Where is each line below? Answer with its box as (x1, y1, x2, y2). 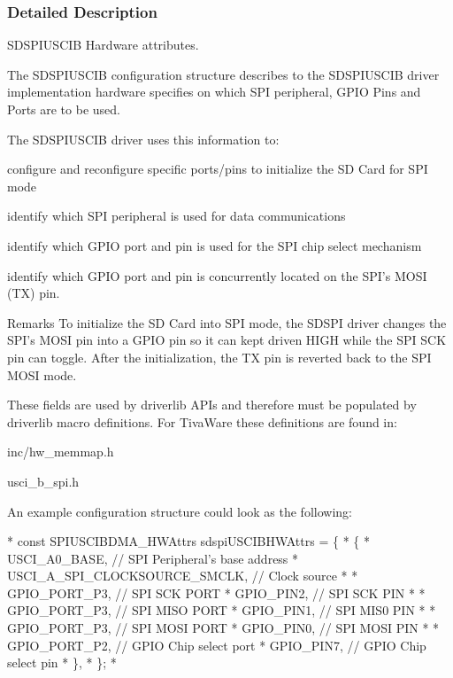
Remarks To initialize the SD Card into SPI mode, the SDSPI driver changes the (7, 313, 447, 331)
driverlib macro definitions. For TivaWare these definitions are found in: (7, 412, 397, 431)
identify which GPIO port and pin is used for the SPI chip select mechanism (7, 236, 422, 254)
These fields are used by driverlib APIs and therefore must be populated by (7, 395, 417, 414)
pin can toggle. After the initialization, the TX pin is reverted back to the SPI (7, 347, 432, 366)
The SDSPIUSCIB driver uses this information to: (7, 129, 280, 148)
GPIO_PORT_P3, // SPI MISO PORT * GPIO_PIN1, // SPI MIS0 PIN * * (7, 601, 436, 620)
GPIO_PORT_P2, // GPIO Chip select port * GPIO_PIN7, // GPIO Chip (7, 635, 426, 654)
